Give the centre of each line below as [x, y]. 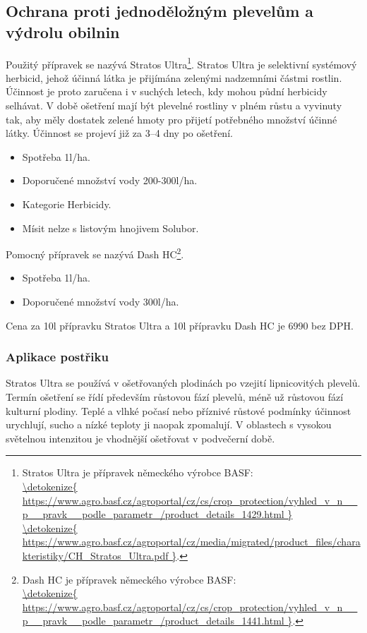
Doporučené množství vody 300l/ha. [101, 302]
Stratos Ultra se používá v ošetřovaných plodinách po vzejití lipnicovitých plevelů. [183, 383]
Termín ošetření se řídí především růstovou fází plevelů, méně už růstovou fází [175, 397]
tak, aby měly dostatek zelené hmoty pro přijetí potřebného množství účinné [172, 119]
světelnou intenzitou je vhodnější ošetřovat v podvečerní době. [140, 438]
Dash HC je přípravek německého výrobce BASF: [129, 579]
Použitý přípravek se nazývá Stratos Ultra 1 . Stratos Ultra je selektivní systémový [181, 63]
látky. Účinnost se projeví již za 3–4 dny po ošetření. [119, 133]
